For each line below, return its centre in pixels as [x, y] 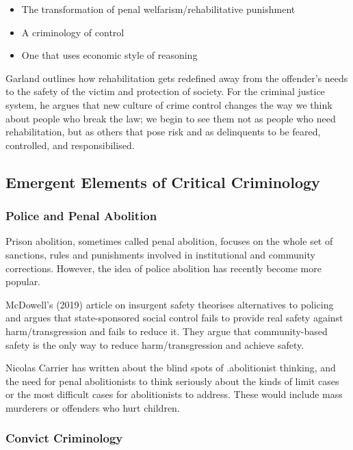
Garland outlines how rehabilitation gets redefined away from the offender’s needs [177, 78]
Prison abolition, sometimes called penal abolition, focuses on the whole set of [169, 241]
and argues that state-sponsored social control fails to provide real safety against [174, 318]
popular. [23, 281]
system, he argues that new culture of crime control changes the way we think [169, 104]
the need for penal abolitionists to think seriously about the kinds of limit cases [172, 381]
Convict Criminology [64, 438]
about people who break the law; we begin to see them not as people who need [171, 118]
